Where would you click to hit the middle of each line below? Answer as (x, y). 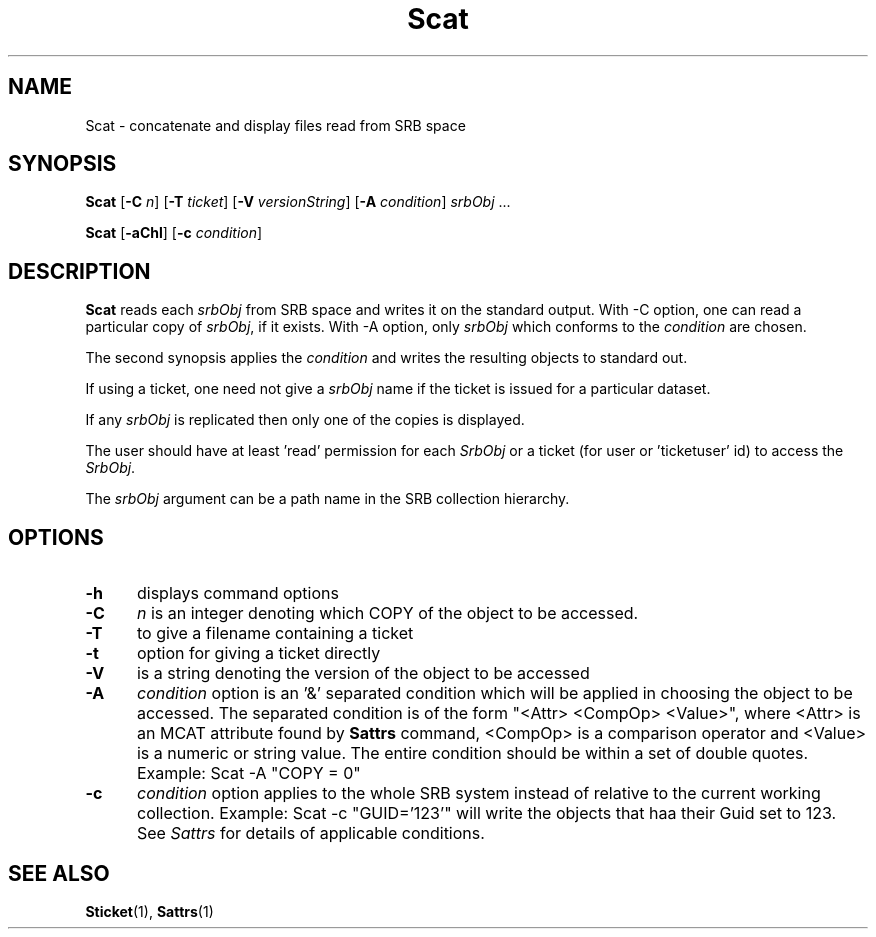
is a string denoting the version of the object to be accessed (363, 673)
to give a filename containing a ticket (275, 633)
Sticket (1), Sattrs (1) (149, 911)
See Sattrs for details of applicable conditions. (310, 833)
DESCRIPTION (79, 271)
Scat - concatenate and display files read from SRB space (275, 125)
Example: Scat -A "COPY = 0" (248, 773)
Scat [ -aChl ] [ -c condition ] (174, 233)
